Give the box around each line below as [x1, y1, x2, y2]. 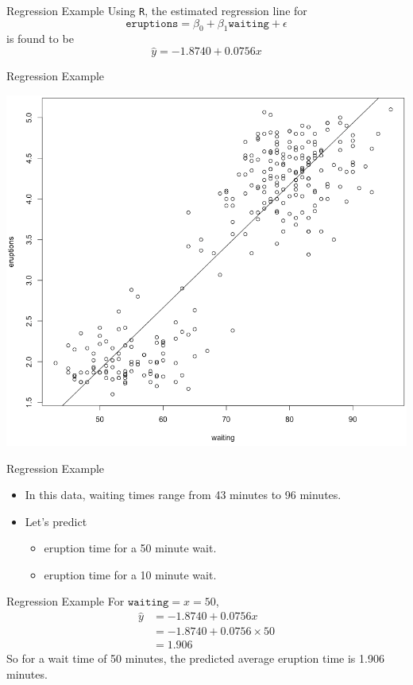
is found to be [6, 30, 74, 47]
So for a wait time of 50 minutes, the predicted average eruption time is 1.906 [6, 650, 384, 667]
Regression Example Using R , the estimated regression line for [6, 2, 307, 18]
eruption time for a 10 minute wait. [44, 566, 217, 582]
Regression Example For [6, 593, 125, 610]
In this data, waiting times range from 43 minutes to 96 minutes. [25, 486, 342, 503]
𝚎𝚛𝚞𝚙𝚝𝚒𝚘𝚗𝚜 [125, 17, 179, 29]
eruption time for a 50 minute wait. [44, 540, 217, 556]
